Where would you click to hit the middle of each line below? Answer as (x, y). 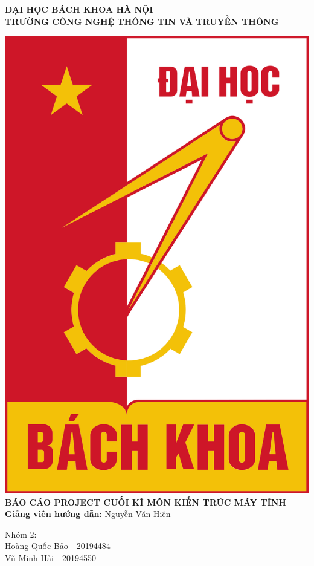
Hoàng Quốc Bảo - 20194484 (58, 546)
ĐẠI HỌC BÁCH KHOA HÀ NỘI (79, 9)
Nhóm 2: (21, 534)
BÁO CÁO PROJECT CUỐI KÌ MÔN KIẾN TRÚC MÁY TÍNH (146, 502)
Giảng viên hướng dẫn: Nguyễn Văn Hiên (88, 514)
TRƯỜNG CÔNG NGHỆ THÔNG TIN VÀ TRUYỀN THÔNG (142, 21)
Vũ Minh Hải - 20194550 (50, 557)
